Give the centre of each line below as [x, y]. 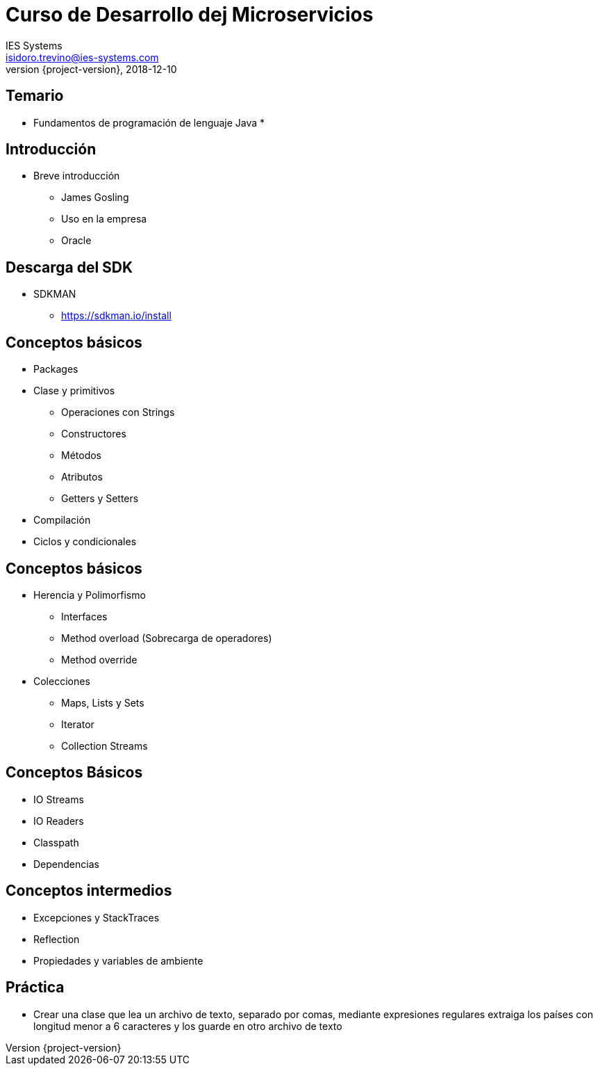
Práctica [35, 988]
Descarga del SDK [69, 267]
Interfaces [84, 616]
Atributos [82, 477]
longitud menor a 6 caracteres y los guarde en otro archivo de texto [188, 1026]
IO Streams [59, 799]
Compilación [62, 520]
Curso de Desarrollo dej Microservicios [190, 15]
